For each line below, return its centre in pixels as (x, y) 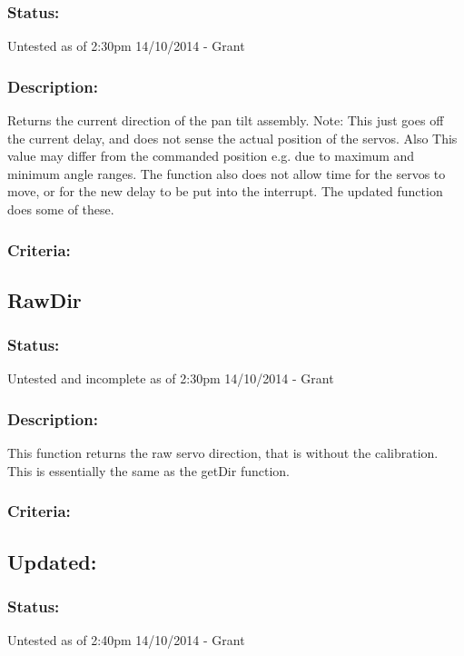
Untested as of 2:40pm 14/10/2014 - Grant (126, 640)
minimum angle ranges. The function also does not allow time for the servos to (227, 173)
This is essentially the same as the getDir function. (148, 470)
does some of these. (61, 209)
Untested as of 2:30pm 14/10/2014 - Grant (126, 46)
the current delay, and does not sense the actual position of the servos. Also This (232, 138)
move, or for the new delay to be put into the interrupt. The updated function (225, 191)
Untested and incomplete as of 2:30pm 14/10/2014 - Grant (171, 378)
